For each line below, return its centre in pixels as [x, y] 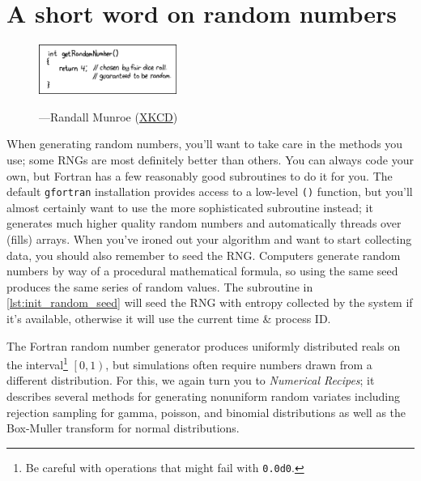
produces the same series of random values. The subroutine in [160, 286]
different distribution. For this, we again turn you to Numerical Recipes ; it [191, 380]
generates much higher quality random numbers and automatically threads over [204, 223]
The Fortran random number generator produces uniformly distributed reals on [204, 345]
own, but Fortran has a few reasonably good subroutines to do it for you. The [200, 175]
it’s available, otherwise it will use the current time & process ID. [169, 318]
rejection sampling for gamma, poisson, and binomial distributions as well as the [206, 412]
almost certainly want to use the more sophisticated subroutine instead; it [190, 207]
